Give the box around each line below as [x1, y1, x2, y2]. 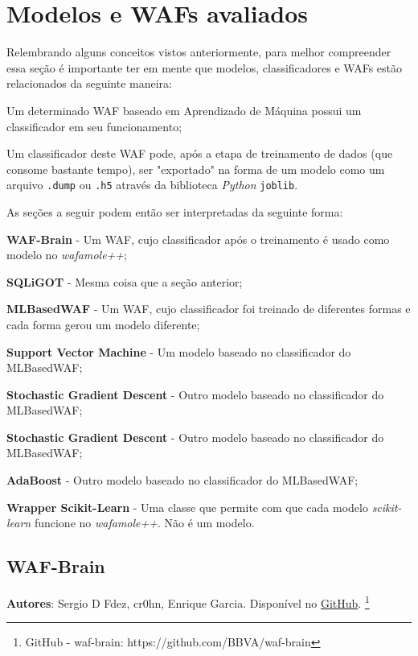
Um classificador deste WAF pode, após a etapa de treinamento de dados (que [6, 145, 393, 162]
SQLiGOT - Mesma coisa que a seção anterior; [6, 273, 243, 290]
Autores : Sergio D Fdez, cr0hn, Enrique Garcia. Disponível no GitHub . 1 [6, 592, 370, 611]
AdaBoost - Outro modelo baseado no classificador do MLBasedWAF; [6, 472, 359, 489]
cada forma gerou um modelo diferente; [6, 316, 200, 332]
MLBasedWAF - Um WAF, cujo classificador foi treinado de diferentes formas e [6, 300, 411, 317]
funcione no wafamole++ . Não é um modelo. [34, 514, 255, 531]
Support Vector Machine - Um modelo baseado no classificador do [6, 343, 351, 360]
